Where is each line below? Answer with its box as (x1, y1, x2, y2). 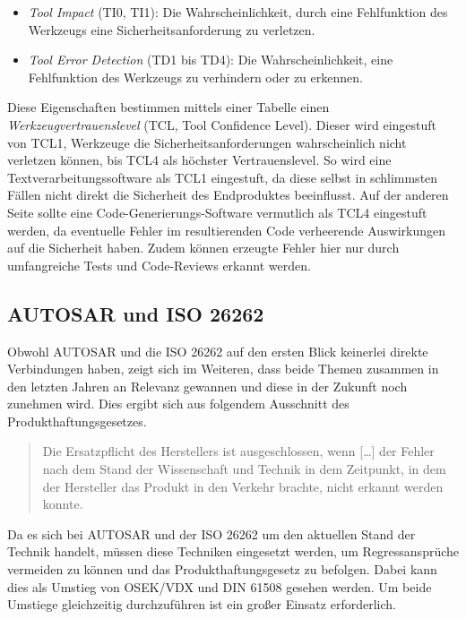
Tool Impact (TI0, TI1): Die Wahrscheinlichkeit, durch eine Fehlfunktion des (28, 3, 448, 21)
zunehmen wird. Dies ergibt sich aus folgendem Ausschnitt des (7, 394, 349, 413)
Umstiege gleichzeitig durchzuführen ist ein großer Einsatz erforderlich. (7, 595, 396, 614)
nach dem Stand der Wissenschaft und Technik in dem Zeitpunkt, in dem (42, 460, 446, 478)
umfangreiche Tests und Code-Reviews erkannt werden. (7, 255, 311, 274)
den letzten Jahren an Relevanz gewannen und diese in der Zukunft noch (7, 376, 408, 395)
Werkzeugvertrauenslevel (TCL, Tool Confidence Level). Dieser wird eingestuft (7, 115, 437, 133)
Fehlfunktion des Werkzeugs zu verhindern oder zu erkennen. (28, 67, 363, 86)
